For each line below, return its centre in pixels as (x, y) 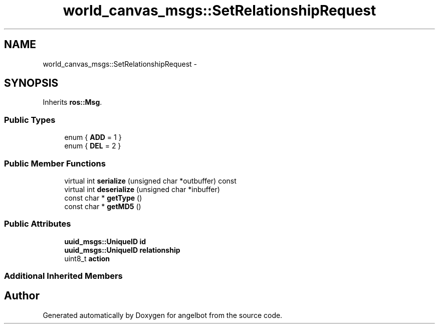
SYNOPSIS (31, 83)
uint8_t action (87, 258)
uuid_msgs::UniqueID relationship (122, 250)
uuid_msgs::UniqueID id (105, 241)
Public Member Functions (55, 163)
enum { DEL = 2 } (93, 146)
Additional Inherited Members (63, 276)
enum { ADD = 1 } (93, 137)
